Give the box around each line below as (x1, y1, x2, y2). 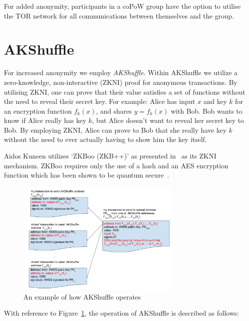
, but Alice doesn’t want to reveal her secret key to (92, 115, 244, 125)
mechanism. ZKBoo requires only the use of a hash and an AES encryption (4, 160, 229, 170)
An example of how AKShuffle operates (23, 291, 141, 301)
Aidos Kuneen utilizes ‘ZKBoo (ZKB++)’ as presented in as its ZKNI (4, 151, 217, 161)
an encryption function (4, 105, 72, 116)
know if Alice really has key (4, 115, 86, 125)
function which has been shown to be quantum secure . (4, 170, 170, 180)
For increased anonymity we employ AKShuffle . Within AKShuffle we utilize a (4, 67, 238, 78)
